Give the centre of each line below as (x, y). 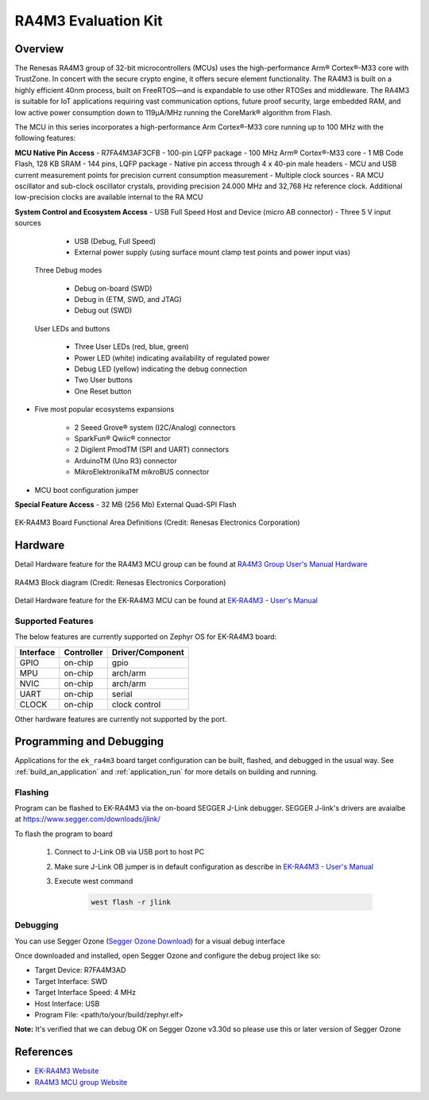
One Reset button (103, 391)
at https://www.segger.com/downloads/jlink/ (87, 819)
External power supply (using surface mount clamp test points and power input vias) (213, 252)
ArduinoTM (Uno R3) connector (126, 460)
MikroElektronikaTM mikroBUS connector (142, 472)
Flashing (32, 792)
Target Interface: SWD (71, 981)
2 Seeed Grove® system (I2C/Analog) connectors (155, 427)
